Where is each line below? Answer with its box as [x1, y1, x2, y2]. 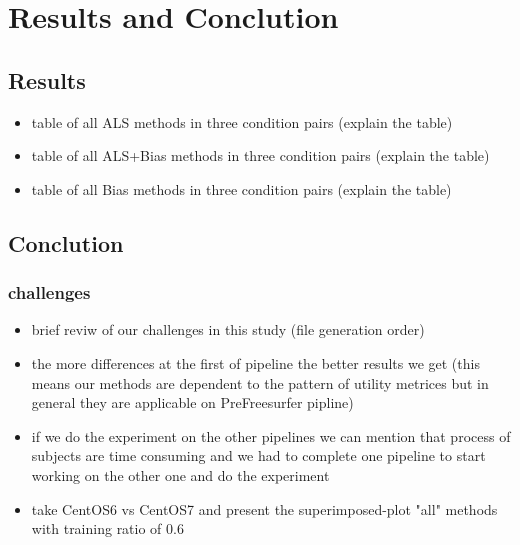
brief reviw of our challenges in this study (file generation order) [31, 319, 425, 340]
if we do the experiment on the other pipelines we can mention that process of [31, 425, 511, 446]
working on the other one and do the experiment [31, 464, 330, 485]
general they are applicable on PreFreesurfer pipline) [31, 392, 354, 413]
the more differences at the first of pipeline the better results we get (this [31, 352, 480, 373]
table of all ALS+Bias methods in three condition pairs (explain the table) [31, 145, 490, 166]
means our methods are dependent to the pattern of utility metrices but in [31, 372, 489, 393]
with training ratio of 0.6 [31, 518, 184, 539]
